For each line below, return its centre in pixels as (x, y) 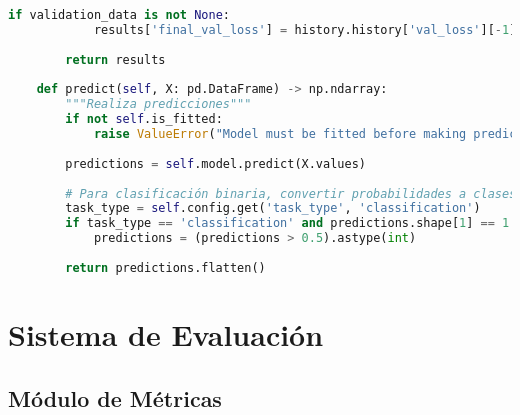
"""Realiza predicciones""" (158, 104)
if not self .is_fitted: (144, 119)
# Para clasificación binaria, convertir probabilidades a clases (291, 193)
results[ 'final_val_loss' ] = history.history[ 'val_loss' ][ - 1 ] (305, 29)
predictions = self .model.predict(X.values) (215, 163)
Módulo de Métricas (115, 397)
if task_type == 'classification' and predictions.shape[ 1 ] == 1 (287, 223)
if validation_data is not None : (119, 15)
